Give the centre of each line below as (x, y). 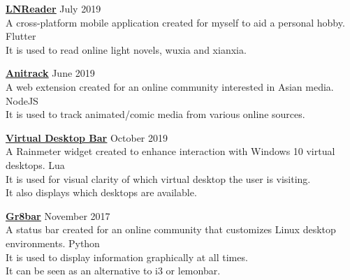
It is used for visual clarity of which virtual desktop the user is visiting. (158, 178)
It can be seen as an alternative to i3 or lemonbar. (113, 271)
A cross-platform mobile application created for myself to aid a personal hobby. (175, 22)
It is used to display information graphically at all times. (127, 257)
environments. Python (53, 243)
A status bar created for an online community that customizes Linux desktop (171, 229)
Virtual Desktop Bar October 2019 (87, 137)
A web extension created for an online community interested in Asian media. (170, 86)
